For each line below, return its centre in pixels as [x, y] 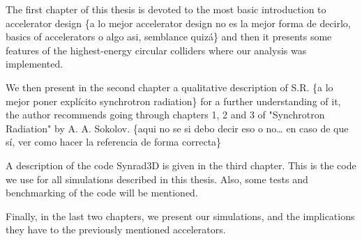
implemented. [35, 64]
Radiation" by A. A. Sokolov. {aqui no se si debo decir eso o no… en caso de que [177, 128]
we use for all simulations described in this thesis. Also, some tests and [157, 179]
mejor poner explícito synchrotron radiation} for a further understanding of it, [173, 101]
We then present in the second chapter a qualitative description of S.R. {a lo [169, 87]
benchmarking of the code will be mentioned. [102, 193]
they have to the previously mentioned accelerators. [116, 230]
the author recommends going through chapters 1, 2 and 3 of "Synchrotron [165, 115]
